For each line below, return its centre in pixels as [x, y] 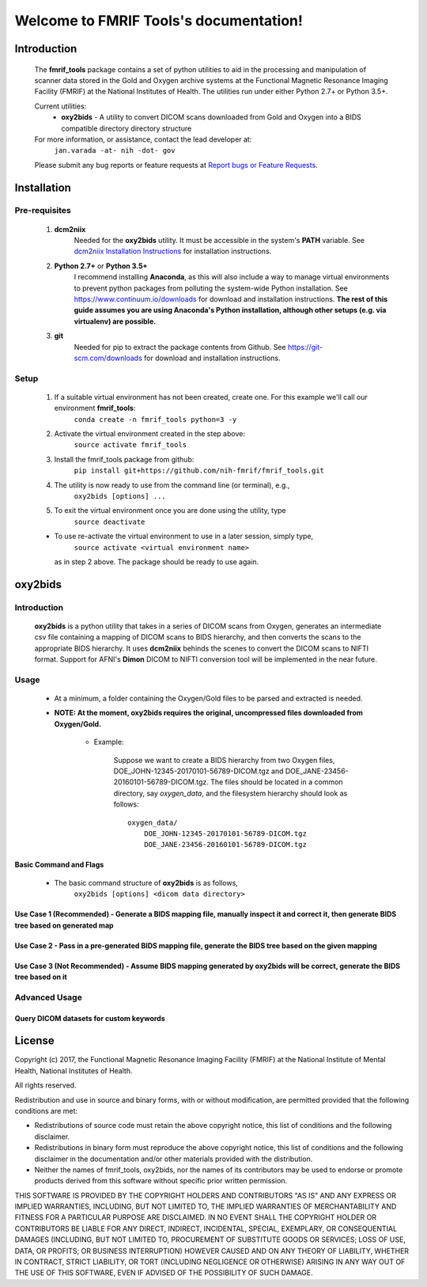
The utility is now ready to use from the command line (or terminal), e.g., [172, 485]
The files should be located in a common [276, 782]
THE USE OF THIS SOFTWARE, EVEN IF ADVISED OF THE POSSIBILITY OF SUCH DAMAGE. [164, 1273]
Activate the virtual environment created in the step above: [149, 434]
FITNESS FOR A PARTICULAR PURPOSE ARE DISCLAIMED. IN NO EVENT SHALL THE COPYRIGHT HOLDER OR [196, 1217]
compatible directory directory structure [127, 128]
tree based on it [41, 977]
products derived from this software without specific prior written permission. [161, 1181]
